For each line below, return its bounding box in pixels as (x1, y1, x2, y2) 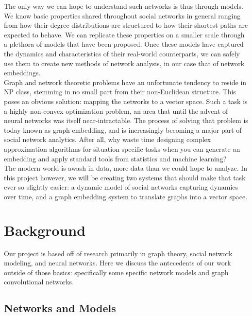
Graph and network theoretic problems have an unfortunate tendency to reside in (4, 77, 247, 87)
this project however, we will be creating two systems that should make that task (4, 172, 246, 182)
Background (4, 220, 86, 240)
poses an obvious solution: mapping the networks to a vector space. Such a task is (4, 96, 248, 106)
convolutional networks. (4, 277, 74, 287)
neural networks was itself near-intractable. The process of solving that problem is (4, 115, 248, 125)
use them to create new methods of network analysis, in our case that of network (4, 58, 245, 68)
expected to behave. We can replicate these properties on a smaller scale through (4, 29, 245, 39)
